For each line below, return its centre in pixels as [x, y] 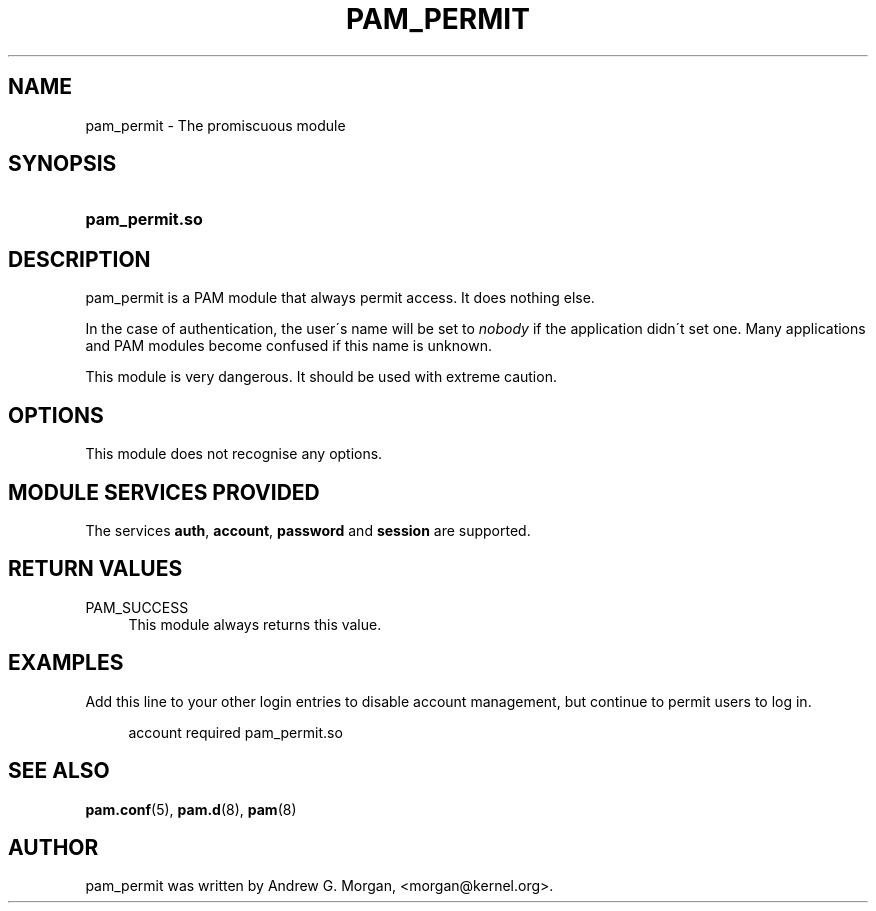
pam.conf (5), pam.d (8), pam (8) [191, 809]
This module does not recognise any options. [234, 454]
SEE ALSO [59, 771]
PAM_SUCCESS [137, 607]
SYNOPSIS [62, 164]
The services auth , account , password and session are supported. [308, 530]
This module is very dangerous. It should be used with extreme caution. [321, 377]
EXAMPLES [66, 663]
